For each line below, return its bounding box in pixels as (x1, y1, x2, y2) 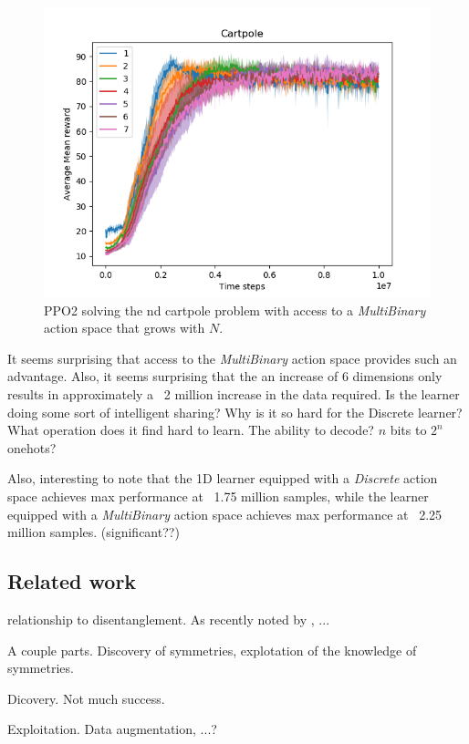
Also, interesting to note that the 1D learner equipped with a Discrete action (7, 469, 438, 488)
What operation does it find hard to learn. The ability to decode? (7, 420, 374, 439)
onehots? (7, 438, 57, 457)
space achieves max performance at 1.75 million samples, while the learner (7, 486, 429, 505)
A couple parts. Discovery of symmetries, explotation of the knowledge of (7, 640, 417, 659)
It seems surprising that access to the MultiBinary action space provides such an (7, 348, 457, 367)
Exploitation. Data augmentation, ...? (7, 719, 217, 739)
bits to (390, 420, 427, 439)
